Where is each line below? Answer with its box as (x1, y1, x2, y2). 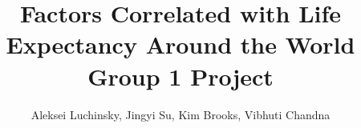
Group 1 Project (87, 59, 274, 92)
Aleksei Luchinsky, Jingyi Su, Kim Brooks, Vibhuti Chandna (30, 106, 331, 122)
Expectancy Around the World (6, 28, 355, 61)
